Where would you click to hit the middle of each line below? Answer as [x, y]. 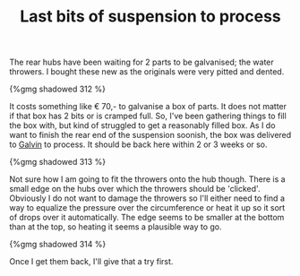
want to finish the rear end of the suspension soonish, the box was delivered [150, 135]
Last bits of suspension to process [150, 17]
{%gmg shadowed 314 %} [58, 245]
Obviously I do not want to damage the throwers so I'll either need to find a [147, 198]
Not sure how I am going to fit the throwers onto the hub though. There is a [147, 179]
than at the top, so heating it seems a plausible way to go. [116, 227]
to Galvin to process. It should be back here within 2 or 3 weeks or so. [138, 144]
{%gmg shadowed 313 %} [57, 162]
